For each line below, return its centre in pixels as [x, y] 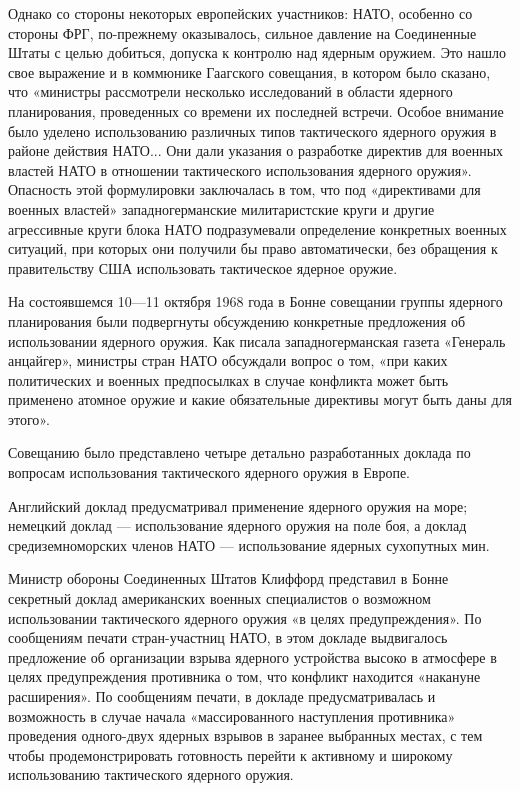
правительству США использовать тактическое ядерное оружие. [203, 267]
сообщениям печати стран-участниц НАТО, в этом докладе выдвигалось [228, 637]
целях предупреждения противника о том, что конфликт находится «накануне [244, 676]
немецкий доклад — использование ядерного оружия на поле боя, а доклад [237, 525]
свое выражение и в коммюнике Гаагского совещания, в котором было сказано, [249, 71]
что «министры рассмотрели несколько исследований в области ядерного [230, 91]
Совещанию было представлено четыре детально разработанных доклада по [239, 452]
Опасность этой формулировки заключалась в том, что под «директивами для [244, 189]
